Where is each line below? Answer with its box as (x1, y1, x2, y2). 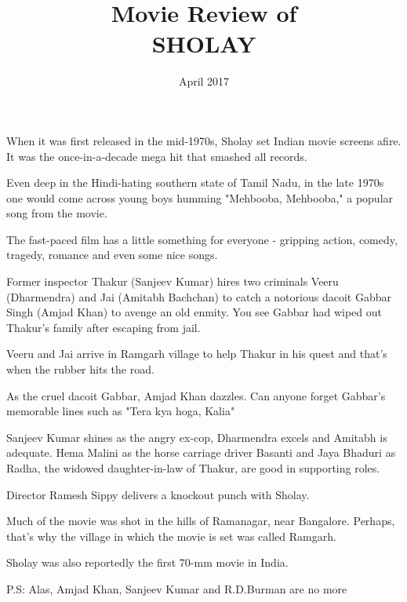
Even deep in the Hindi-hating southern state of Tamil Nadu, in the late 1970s (6, 174, 384, 191)
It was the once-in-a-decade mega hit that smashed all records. (6, 148, 307, 164)
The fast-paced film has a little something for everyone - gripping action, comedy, (6, 231, 398, 247)
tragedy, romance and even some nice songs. (6, 246, 218, 263)
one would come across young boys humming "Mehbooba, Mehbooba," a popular (6, 189, 394, 206)
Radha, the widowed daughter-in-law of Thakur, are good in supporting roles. (6, 460, 380, 476)
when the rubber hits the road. (6, 361, 154, 378)
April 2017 (178, 73, 230, 89)
